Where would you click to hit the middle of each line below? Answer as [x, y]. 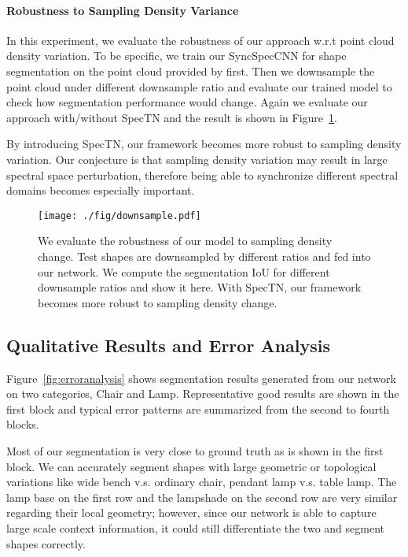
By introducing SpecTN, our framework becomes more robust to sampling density [204, 144]
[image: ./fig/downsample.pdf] [119, 215]
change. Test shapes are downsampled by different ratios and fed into [204, 256]
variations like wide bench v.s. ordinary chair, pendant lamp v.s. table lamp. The [202, 482]
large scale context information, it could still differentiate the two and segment [195, 527]
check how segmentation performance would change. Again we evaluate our [187, 102]
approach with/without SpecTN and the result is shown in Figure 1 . [172, 117]
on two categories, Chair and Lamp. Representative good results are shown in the [203, 394]
